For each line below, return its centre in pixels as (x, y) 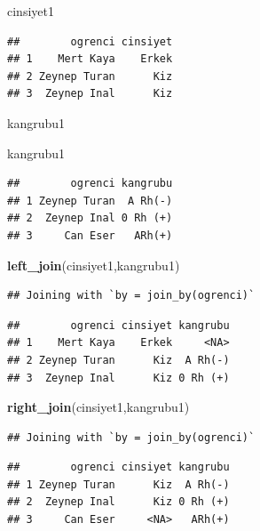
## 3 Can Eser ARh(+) (90, 235)
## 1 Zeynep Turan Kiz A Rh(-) (118, 484)
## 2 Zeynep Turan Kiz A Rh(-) (118, 360)
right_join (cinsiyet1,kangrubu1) (98, 407)
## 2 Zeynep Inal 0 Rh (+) (90, 218)
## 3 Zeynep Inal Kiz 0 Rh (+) (118, 378)
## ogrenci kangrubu (90, 184)
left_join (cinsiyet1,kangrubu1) (94, 265)
